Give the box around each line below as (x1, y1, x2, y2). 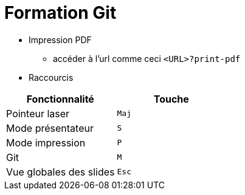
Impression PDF (29, 34, 92, 45)
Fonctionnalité (26, 92, 94, 105)
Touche (153, 92, 189, 105)
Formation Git (4, 2, 117, 23)
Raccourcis (29, 72, 74, 83)
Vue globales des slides (6, 165, 115, 178)
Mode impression (6, 136, 86, 149)
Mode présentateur (6, 121, 94, 134)
